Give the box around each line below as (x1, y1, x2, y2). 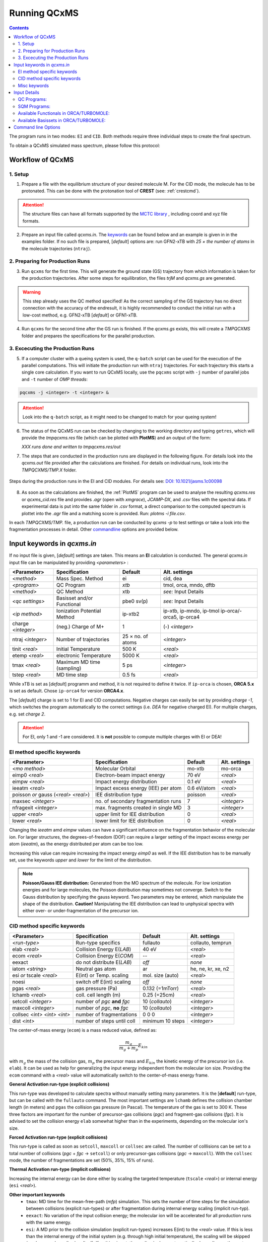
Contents (9, 25, 29, 31)
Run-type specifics (75, 939, 121, 946)
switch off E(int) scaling (75, 978, 131, 985)
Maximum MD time (56, 659, 100, 665)
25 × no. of (122, 633, 148, 639)
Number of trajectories (56, 636, 110, 643)
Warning (22, 289, 41, 295)
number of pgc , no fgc (75, 1004, 129, 1011)
